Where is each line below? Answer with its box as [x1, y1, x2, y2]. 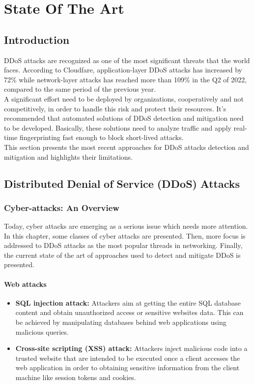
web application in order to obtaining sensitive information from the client [15, 362, 240, 373]
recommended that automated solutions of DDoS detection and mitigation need [4, 113, 244, 123]
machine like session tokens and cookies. [15, 372, 136, 383]
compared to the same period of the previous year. [4, 84, 156, 94]
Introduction [4, 32, 70, 47]
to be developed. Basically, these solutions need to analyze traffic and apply [4, 122, 231, 133]
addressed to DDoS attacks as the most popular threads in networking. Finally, [4, 240, 243, 250]
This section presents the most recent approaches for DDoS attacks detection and [4, 141, 249, 152]
